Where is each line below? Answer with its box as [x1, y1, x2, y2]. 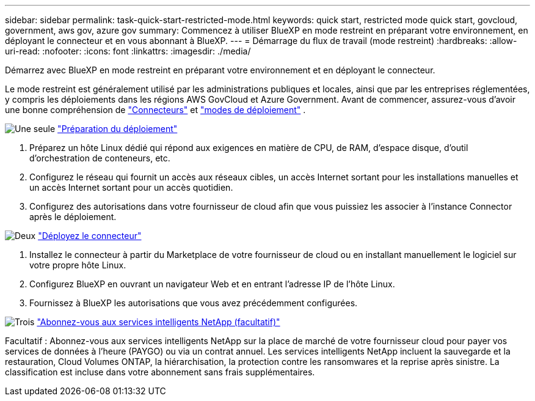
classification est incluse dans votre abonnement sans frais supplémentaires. [5, 367, 315, 377]
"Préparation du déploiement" [57, 123, 178, 134]
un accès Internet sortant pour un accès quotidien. [29, 182, 233, 193]
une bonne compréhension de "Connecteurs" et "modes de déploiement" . [5, 105, 306, 115]
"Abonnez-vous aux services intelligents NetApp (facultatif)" [37, 317, 280, 327]
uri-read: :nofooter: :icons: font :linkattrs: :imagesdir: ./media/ [5, 46, 251, 56]
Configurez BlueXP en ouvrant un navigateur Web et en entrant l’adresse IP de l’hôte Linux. [29, 279, 395, 289]
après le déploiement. [29, 212, 117, 222]
